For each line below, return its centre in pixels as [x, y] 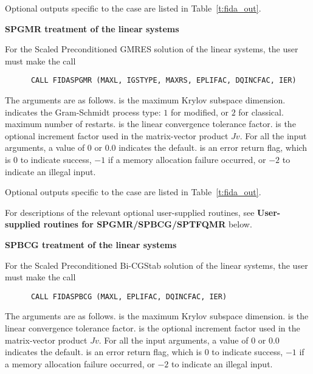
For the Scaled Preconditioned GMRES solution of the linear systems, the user [152, 49]
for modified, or [200, 112]
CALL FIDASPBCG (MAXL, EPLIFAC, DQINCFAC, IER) [129, 296]
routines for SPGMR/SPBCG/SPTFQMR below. [148, 224]
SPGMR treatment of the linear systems [92, 28]
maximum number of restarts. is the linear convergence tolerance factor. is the [150, 124]
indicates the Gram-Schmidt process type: [83, 112]
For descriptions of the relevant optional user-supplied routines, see [130, 212]
